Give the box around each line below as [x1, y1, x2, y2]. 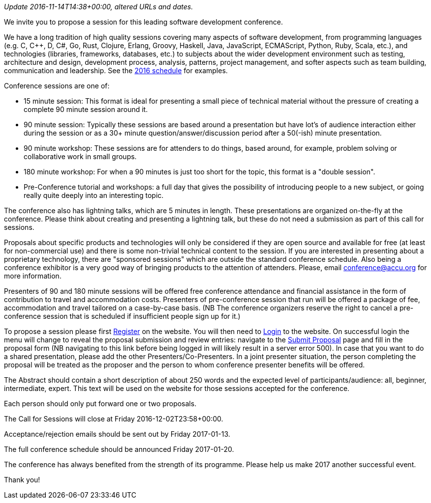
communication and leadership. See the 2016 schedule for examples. [4, 66, 228, 75]
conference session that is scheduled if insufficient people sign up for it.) [4, 312, 241, 320]
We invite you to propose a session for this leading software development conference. [4, 18, 283, 26]
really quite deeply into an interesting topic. [24, 191, 164, 199]
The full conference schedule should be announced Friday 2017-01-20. [4, 445, 234, 453]
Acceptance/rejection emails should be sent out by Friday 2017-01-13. [4, 430, 230, 438]
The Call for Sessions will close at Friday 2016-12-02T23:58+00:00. [4, 415, 223, 423]
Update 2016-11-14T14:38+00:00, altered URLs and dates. [4, 2, 193, 11]
